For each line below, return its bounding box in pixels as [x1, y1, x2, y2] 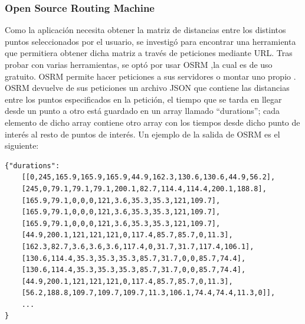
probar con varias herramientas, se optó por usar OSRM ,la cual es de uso [5, 58, 273, 70]
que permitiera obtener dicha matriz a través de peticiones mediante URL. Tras [5, 47, 293, 59]
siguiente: [5, 139, 39, 152]
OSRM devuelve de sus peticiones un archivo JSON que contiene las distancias [5, 81, 290, 94]
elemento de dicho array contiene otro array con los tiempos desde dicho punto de [5, 116, 300, 128]
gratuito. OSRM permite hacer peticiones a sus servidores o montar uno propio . [5, 70, 296, 82]
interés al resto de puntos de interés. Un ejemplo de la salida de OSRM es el [5, 127, 280, 140]
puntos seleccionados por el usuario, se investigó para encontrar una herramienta [5, 35, 296, 47]
